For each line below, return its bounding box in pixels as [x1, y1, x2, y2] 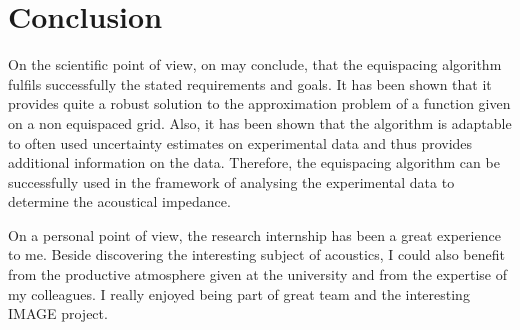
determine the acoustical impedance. [8, 191, 231, 212]
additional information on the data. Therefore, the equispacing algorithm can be [8, 152, 500, 173]
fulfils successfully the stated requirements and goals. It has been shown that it [8, 73, 492, 94]
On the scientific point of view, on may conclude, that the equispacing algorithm [8, 54, 502, 75]
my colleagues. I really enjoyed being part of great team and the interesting [8, 283, 470, 304]
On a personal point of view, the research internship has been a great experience [8, 224, 501, 245]
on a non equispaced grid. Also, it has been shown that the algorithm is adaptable [8, 112, 512, 133]
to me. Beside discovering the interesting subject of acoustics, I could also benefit [8, 244, 505, 265]
